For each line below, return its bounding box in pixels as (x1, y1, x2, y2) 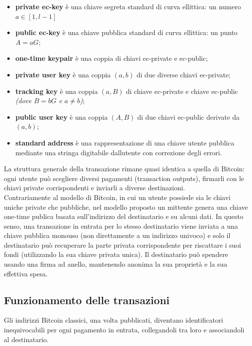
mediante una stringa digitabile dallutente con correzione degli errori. (15, 147, 222, 157)
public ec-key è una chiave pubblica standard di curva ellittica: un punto (15, 27, 238, 37)
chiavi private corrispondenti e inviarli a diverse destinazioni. (4, 182, 185, 193)
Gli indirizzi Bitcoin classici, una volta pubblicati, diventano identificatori (4, 315, 223, 325)
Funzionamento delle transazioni (4, 292, 170, 307)
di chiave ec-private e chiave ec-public (126, 86, 238, 96)
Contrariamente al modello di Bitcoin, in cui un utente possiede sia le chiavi (4, 192, 231, 202)
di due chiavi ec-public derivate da (137, 111, 240, 122)
